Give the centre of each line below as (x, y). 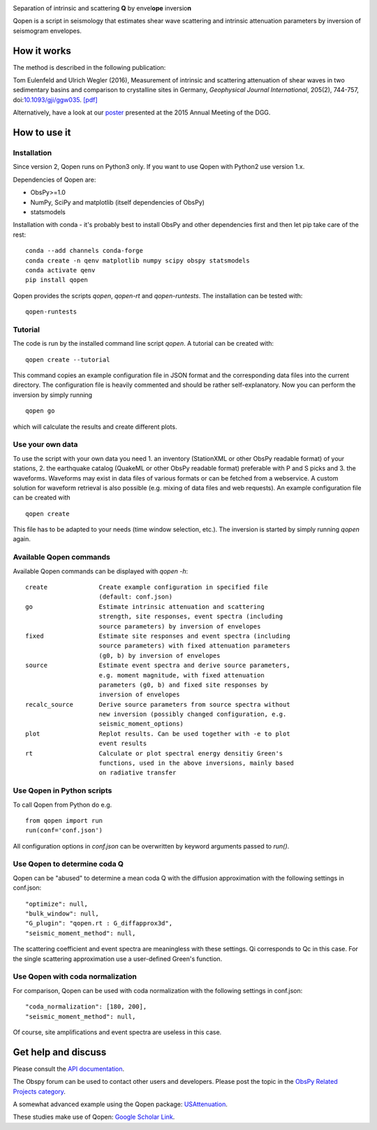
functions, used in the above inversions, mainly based (197, 763)
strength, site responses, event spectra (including (191, 617)
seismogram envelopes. (47, 31)
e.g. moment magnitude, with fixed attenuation (182, 675)
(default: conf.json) (136, 597)
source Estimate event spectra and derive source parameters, (158, 666)
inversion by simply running (53, 395)
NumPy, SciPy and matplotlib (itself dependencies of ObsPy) (118, 202)
